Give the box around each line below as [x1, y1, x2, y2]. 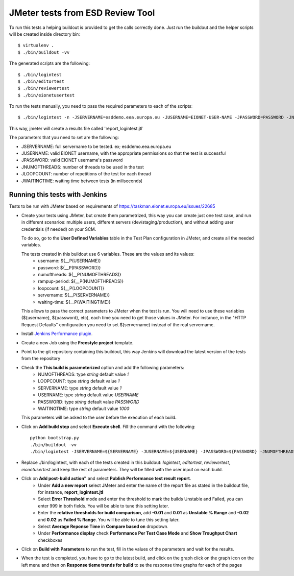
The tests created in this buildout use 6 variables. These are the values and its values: [21, 251, 195, 257]
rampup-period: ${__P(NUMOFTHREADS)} [38, 278, 124, 284]
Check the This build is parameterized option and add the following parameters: [21, 364, 185, 370]
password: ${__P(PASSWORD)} [38, 264, 101, 270]
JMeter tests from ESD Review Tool [9, 7, 155, 18]
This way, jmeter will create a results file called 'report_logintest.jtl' [9, 125, 144, 131]
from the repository [21, 356, 61, 361]
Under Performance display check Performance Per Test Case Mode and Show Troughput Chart [38, 530, 238, 536]
